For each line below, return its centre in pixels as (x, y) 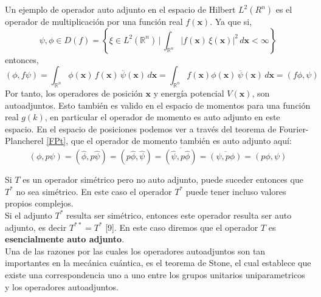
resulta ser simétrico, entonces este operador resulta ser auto (179, 215)
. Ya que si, (231, 21)
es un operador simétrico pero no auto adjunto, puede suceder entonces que (163, 179)
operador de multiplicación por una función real (94, 21)
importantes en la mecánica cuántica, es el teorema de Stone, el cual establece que (158, 263)
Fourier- (294, 128)
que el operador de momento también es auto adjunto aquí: (181, 141)
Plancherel (24, 141)
